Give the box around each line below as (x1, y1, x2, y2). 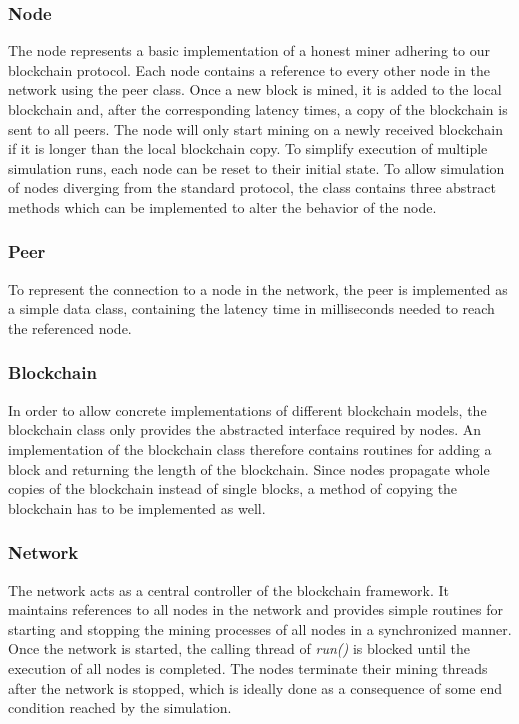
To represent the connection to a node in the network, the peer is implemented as (8, 278, 508, 299)
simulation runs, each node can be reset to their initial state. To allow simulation (8, 157, 505, 178)
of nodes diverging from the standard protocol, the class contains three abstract (8, 177, 496, 198)
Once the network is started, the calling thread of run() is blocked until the (8, 638, 471, 659)
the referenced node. (8, 317, 132, 338)
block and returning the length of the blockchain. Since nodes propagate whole (8, 458, 490, 479)
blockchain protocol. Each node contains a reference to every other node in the (8, 59, 490, 80)
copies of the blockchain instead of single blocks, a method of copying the (8, 478, 458, 499)
